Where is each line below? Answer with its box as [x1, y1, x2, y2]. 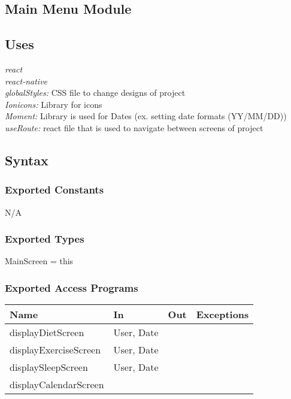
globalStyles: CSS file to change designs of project [5, 86, 186, 99]
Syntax [5, 150, 48, 169]
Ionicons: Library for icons [5, 98, 102, 110]
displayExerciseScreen [10, 343, 101, 357]
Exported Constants [5, 182, 104, 197]
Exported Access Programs [5, 280, 138, 295]
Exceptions [196, 307, 249, 322]
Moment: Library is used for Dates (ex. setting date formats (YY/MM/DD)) [5, 110, 287, 122]
